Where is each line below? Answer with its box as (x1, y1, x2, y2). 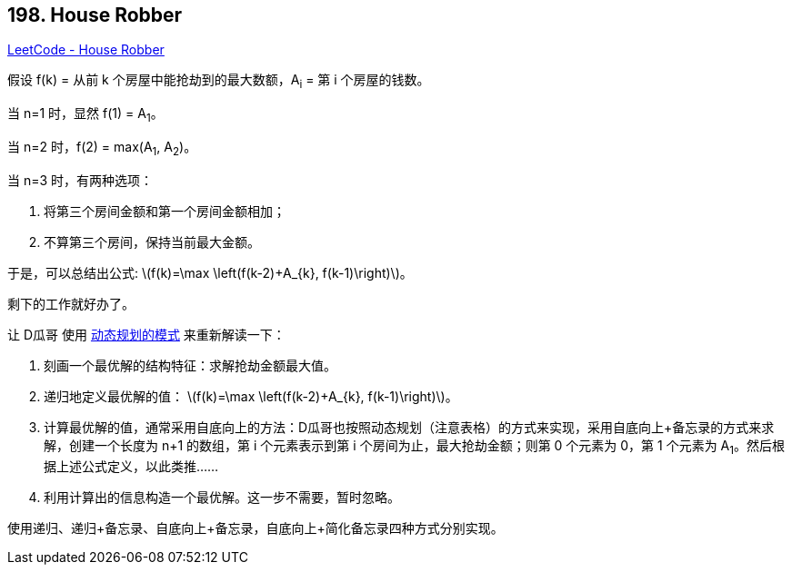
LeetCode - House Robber (7, 42, 165, 58)
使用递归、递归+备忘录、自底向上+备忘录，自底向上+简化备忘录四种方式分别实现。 (7, 519, 504, 536)
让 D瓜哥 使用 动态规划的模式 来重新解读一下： (7, 326, 286, 342)
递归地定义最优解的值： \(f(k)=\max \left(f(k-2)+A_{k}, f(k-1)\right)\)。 (44, 388, 458, 404)
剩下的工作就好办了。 (7, 295, 135, 311)
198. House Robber (7, 4, 183, 26)
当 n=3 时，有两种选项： (7, 172, 154, 188)
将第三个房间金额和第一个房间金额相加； (44, 202, 286, 219)
